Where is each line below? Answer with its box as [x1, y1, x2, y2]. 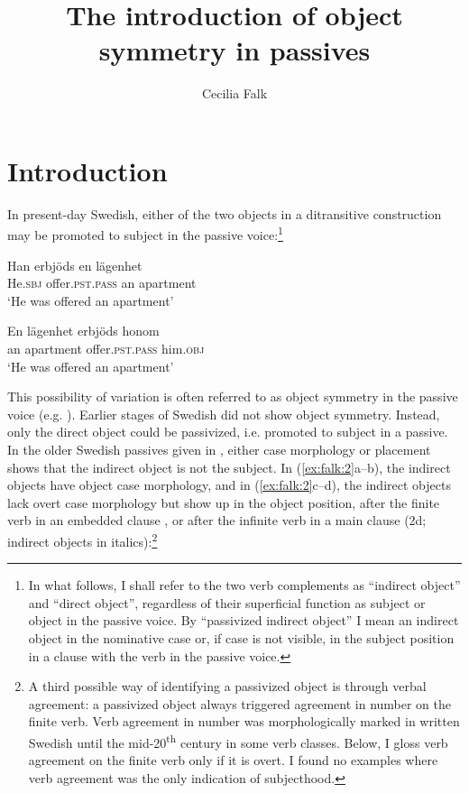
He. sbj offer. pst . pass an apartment [7, 273, 197, 292]
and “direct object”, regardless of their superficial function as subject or [28, 593, 426, 612]
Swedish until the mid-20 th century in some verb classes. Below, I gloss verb [28, 731, 448, 752]
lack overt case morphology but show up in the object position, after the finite [7, 493, 440, 512]
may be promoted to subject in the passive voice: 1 [7, 223, 283, 244]
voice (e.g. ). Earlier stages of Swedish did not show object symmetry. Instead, [7, 404, 440, 423]
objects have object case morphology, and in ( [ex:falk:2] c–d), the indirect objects [7, 475, 451, 494]
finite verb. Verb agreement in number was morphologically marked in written [28, 712, 460, 731]
